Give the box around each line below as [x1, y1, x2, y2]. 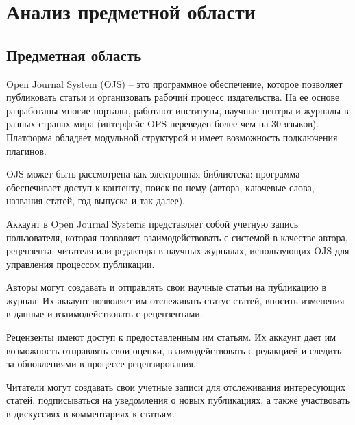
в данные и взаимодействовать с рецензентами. [6, 306, 203, 321]
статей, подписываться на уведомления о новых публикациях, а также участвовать [6, 393, 350, 407]
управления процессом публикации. [6, 256, 155, 271]
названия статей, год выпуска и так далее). [6, 193, 185, 208]
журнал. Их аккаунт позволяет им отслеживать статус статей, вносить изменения [6, 293, 345, 307]
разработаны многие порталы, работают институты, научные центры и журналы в [6, 103, 349, 117]
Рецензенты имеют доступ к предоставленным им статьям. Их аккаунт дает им [6, 330, 336, 344]
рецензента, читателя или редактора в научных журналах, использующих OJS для [6, 243, 350, 258]
